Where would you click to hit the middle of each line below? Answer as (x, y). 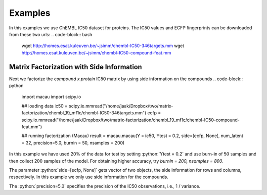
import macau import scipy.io (51, 97)
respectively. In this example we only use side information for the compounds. (89, 177)
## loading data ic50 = (44, 106)
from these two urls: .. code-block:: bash (51, 34)
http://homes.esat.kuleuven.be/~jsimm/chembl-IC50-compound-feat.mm (96, 52)
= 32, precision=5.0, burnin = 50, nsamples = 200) (73, 143)
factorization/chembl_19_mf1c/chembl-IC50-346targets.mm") (84, 113)
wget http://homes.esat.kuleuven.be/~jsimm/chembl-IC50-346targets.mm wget (103, 46)
